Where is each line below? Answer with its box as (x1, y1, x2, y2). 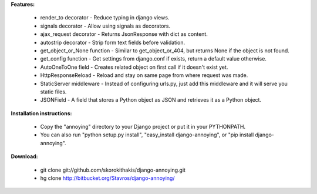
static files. (40, 88, 67, 95)
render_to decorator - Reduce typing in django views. (40, 14, 170, 21)
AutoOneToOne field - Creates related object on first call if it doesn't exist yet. (40, 63, 228, 71)
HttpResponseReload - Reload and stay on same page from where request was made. (40, 72, 248, 79)
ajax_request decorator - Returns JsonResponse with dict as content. (40, 31, 208, 38)
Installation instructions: (11, 109, 72, 117)
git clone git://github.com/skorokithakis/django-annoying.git (40, 166, 186, 173)
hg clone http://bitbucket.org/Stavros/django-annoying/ (40, 175, 175, 182)
